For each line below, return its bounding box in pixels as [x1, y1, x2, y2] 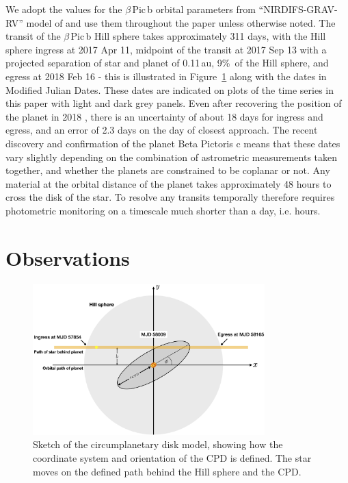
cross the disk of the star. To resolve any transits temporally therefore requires [5, 190, 335, 204]
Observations [5, 243, 130, 271]
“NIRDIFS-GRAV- [258, 2, 338, 16]
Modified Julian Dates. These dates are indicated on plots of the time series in [5, 82, 334, 97]
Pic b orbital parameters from [132, 2, 256, 16]
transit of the [5, 29, 61, 43]
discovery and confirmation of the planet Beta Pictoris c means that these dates [5, 136, 340, 150]
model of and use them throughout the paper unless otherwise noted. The [26, 15, 336, 29]
